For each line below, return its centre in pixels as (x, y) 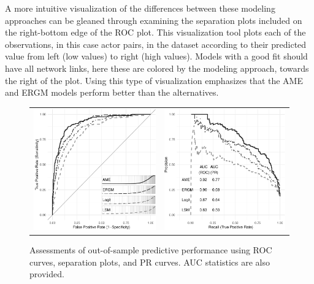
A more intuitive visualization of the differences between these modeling (140, 8)
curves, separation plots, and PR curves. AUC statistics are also (150, 262)
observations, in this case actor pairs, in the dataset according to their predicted (156, 44)
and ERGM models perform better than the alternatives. (112, 92)
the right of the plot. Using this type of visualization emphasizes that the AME (154, 80)
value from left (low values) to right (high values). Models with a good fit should (156, 56)
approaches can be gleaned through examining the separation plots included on (154, 20)
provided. (47, 274)
